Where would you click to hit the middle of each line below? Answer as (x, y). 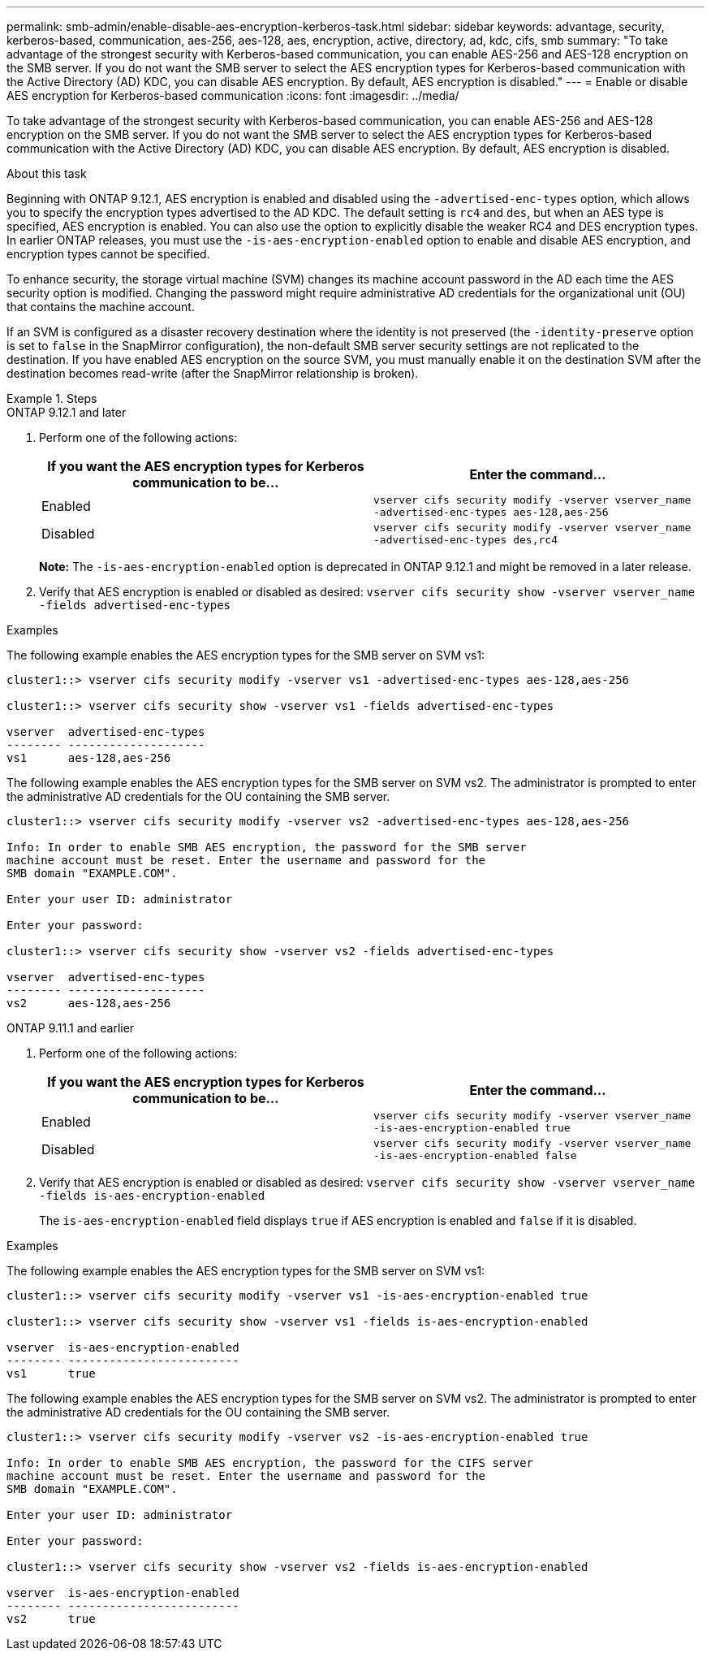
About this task (47, 173)
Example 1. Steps (52, 398)
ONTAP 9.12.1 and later (67, 412)
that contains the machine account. (101, 307)
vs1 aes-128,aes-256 (89, 758)
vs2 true (51, 1619)
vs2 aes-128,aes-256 (89, 1003)
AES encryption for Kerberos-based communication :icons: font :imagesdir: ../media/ (233, 95)
